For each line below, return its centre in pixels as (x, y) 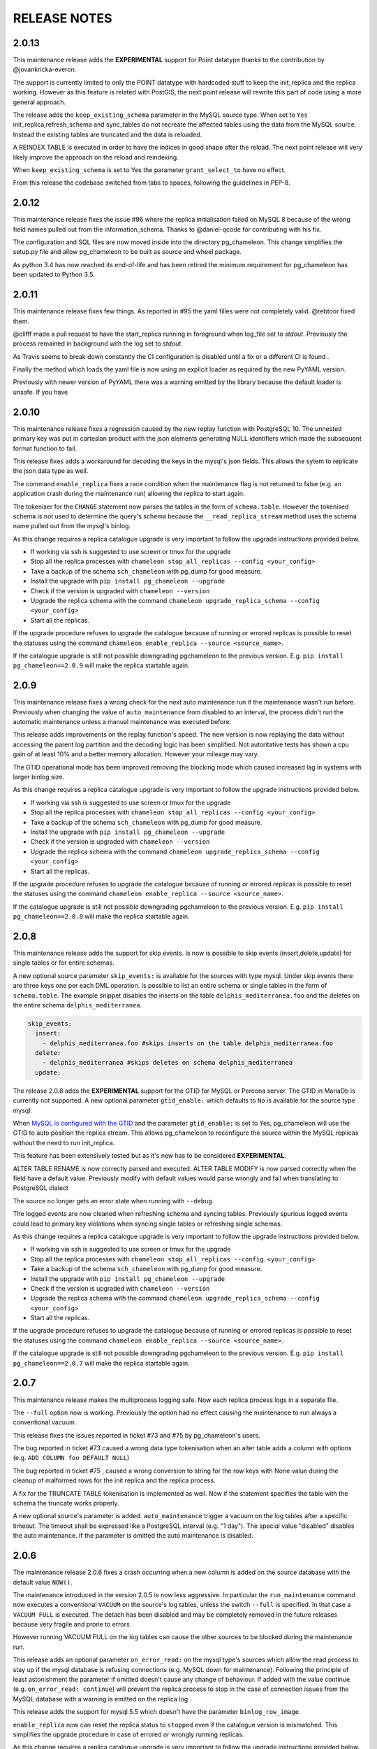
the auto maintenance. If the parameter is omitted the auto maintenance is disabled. (133, 1536)
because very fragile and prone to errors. (72, 1624)
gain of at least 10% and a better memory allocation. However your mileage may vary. (136, 754)
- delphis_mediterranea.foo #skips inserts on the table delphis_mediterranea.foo (188, 1043)
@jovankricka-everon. (45, 69)
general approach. (39, 102)
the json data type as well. (51, 471)
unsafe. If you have (40, 392)
